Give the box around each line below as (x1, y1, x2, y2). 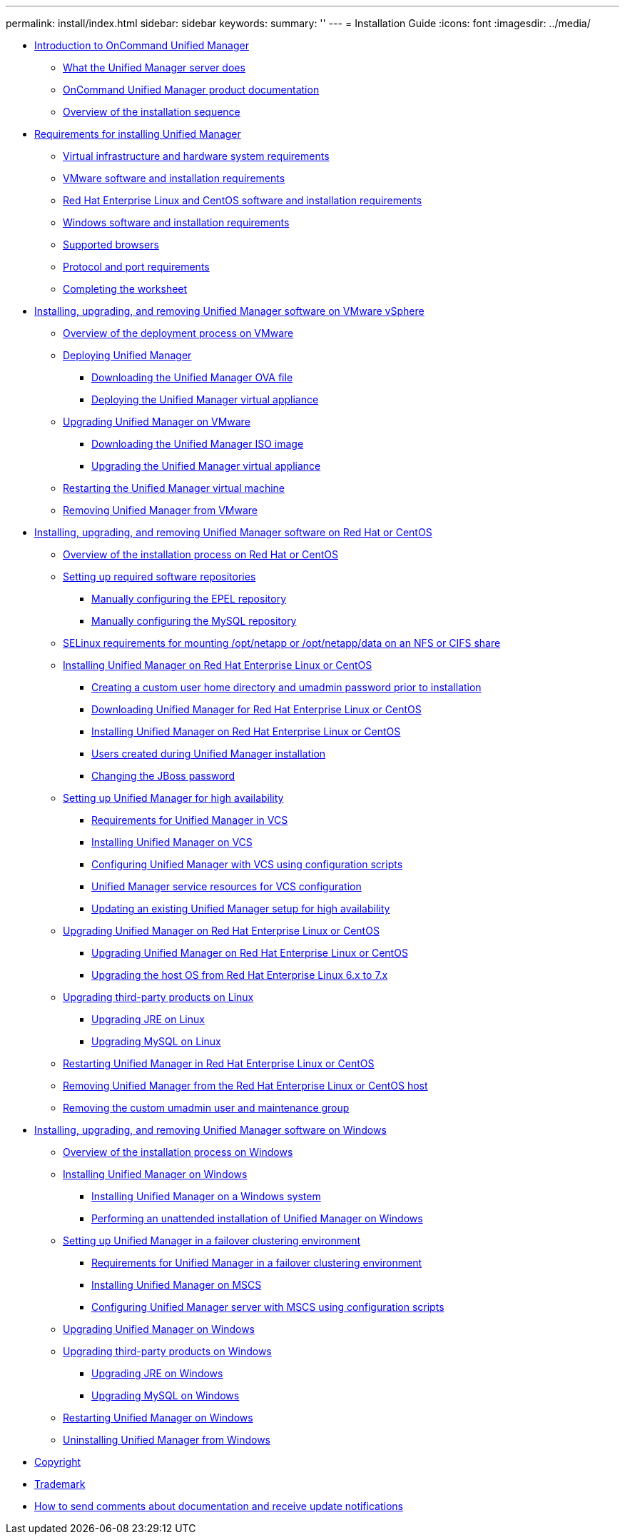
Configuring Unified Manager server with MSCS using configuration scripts (91, 1301, 444, 1313)
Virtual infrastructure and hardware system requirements (63, 150, 330, 162)
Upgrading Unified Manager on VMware (63, 416, 250, 428)
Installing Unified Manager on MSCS (91, 1279, 262, 1291)
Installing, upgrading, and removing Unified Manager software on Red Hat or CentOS (34, 526, 432, 538)
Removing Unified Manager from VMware (63, 504, 258, 516)
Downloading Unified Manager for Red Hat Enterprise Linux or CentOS (91, 703, 422, 715)
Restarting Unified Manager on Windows (63, 1411, 253, 1424)
